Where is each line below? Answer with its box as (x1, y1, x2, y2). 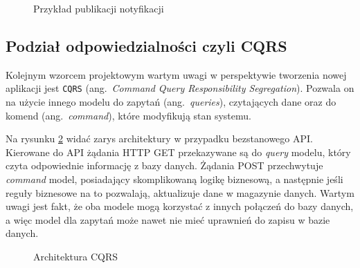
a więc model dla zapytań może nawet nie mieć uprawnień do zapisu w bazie (6, 212, 330, 227)
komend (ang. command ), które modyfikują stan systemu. (6, 108, 251, 122)
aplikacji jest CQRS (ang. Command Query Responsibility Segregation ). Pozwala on (6, 81, 354, 95)
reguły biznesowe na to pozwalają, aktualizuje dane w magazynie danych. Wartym (6, 185, 354, 200)
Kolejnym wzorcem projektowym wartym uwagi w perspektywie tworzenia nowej (6, 67, 347, 82)
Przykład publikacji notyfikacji (33, 1, 164, 15)
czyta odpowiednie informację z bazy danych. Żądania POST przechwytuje (6, 158, 323, 173)
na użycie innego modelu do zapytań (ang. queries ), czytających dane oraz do (6, 95, 336, 109)
